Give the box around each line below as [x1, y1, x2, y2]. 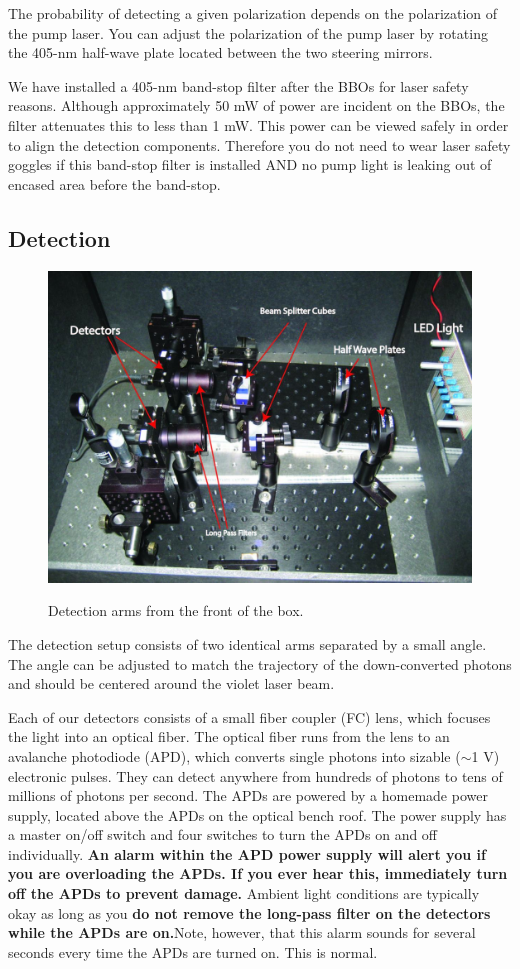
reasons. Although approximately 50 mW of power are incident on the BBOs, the [8, 95, 505, 116]
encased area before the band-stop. [8, 173, 221, 194]
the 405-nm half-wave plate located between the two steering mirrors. [8, 42, 433, 63]
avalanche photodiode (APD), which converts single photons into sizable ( [8, 745, 461, 766]
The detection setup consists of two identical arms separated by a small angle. [8, 633, 487, 654]
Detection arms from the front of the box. [48, 600, 304, 621]
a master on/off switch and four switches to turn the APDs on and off [8, 824, 438, 845]
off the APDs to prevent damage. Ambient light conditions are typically [8, 883, 480, 904]
